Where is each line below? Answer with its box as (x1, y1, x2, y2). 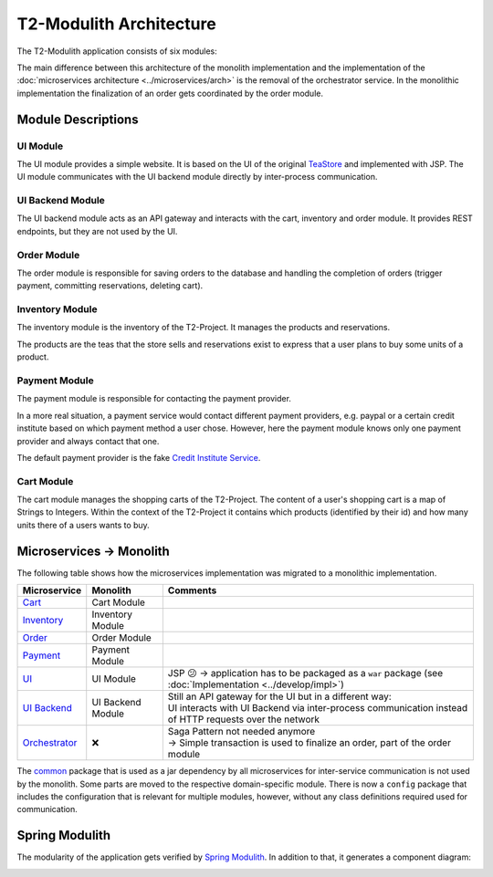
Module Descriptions (16, 111, 139, 127)
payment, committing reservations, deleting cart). (16, 280, 204, 291)
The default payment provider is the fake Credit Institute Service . (16, 452, 261, 463)
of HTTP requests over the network (167, 713, 320, 726)
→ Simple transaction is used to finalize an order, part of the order (167, 736, 452, 749)
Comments (167, 584, 217, 597)
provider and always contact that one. (16, 435, 160, 446)
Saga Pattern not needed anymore (167, 726, 316, 738)
